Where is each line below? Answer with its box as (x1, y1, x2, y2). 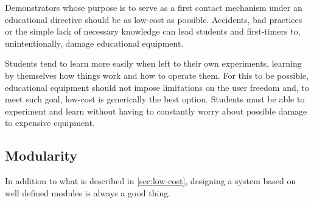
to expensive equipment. (5, 116, 95, 129)
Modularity (5, 146, 78, 165)
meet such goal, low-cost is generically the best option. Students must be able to (5, 93, 305, 105)
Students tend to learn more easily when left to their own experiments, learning (5, 57, 302, 70)
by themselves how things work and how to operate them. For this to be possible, (5, 68, 309, 81)
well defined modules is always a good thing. (5, 186, 171, 199)
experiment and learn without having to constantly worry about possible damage (5, 104, 307, 117)
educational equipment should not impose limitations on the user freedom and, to (5, 81, 309, 93)
